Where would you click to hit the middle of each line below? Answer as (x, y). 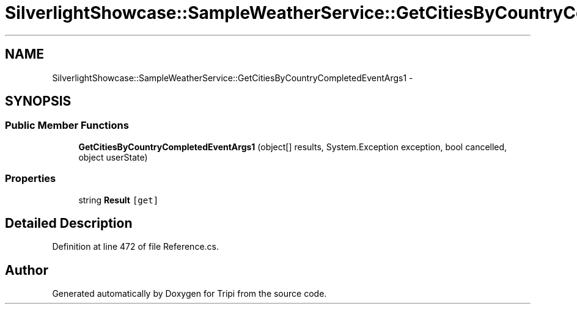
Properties (31, 179)
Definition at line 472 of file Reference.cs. (136, 247)
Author (27, 270)
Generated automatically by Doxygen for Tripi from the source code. (189, 294)
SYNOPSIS (38, 101)
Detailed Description (69, 223)
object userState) (113, 157)
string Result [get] (119, 200)
